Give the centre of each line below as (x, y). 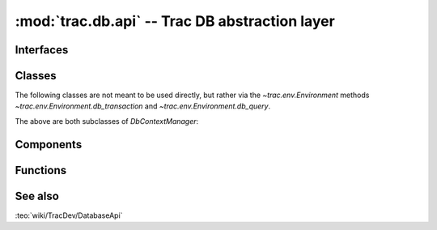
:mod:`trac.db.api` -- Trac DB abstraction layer (175, 21)
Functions (41, 170)
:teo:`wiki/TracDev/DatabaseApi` (69, 215)
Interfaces (42, 50)
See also (37, 196)
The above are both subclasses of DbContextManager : (107, 121)
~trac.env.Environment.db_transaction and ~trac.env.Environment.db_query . (143, 106)
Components (49, 145)
